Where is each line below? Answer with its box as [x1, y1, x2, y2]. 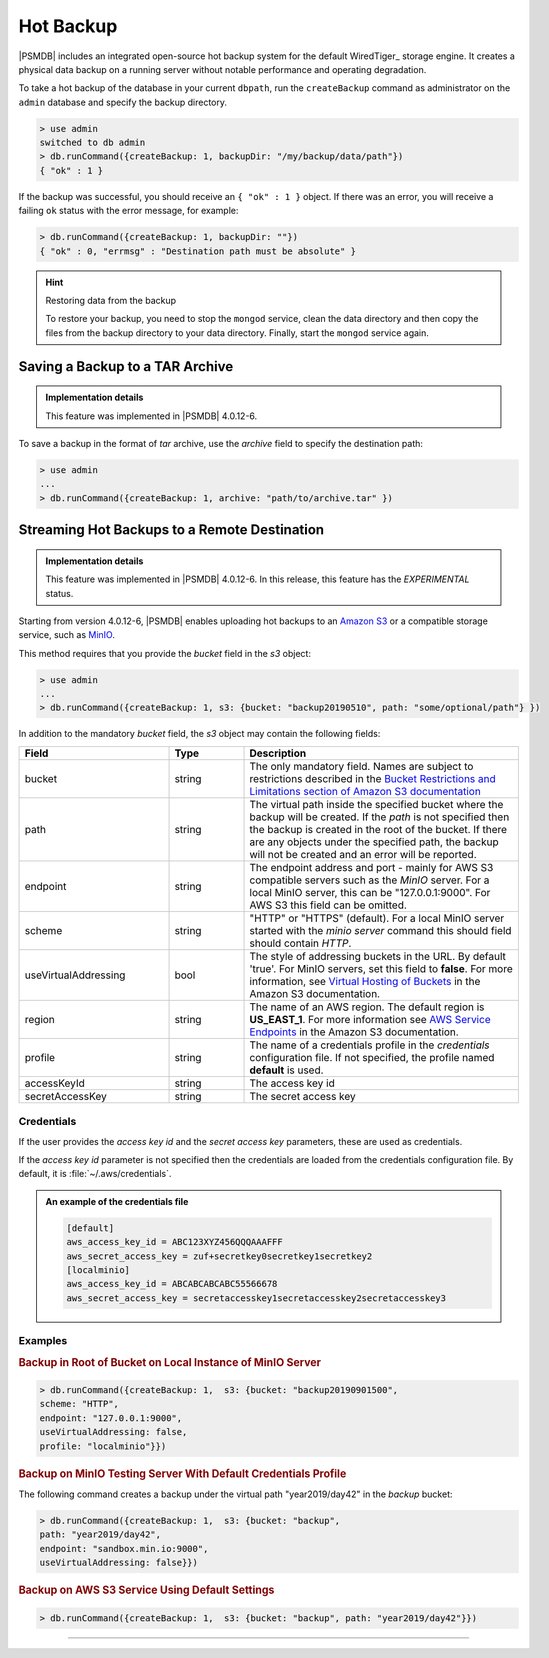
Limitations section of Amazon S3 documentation [249, 784, 482, 798]
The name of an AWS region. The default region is [249, 1000, 485, 1014]
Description [249, 746, 307, 760]
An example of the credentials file [45, 1195, 189, 1207]
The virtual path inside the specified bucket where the [249, 797, 504, 811]
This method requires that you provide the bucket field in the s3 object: [18, 647, 312, 659]
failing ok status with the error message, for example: [18, 205, 239, 217]
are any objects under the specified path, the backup [249, 835, 499, 849]
